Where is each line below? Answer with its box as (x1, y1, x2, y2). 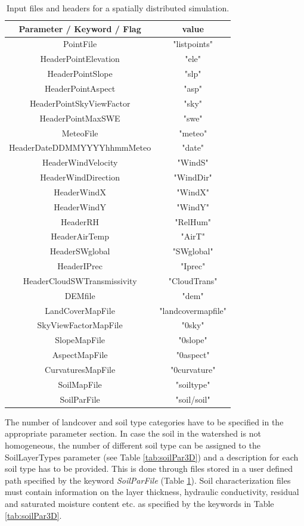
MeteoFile (61, 126, 98, 139)
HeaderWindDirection (40, 171, 120, 183)
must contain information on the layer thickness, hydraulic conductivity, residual (5, 485, 299, 498)
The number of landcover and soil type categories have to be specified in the (5, 415, 284, 428)
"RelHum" (175, 215, 212, 228)
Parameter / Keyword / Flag (18, 22, 141, 35)
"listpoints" (173, 38, 213, 50)
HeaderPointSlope (47, 67, 113, 80)
